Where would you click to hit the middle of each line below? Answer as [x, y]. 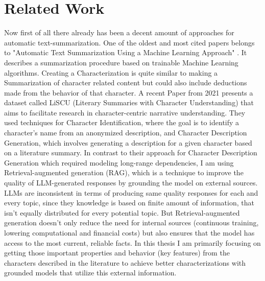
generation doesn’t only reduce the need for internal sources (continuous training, [131, 223]
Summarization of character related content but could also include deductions [126, 83]
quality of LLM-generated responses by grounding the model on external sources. [131, 183]
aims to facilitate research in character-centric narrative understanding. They [125, 112]
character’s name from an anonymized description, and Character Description [126, 133]
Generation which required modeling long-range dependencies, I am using [119, 162]
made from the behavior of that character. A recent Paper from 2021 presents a [129, 92]
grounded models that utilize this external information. [90, 273]
